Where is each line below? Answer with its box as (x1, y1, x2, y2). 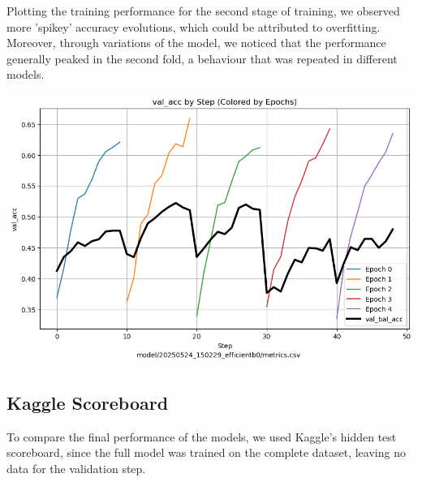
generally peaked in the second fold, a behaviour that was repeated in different (6, 49, 398, 67)
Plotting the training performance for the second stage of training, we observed (6, 2, 400, 19)
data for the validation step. (6, 459, 146, 476)
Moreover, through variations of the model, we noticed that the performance (6, 34, 386, 51)
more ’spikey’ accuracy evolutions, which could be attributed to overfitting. (6, 18, 381, 35)
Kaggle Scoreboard (6, 389, 169, 415)
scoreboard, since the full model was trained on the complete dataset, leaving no (6, 444, 406, 461)
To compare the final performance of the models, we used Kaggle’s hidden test (6, 428, 397, 445)
